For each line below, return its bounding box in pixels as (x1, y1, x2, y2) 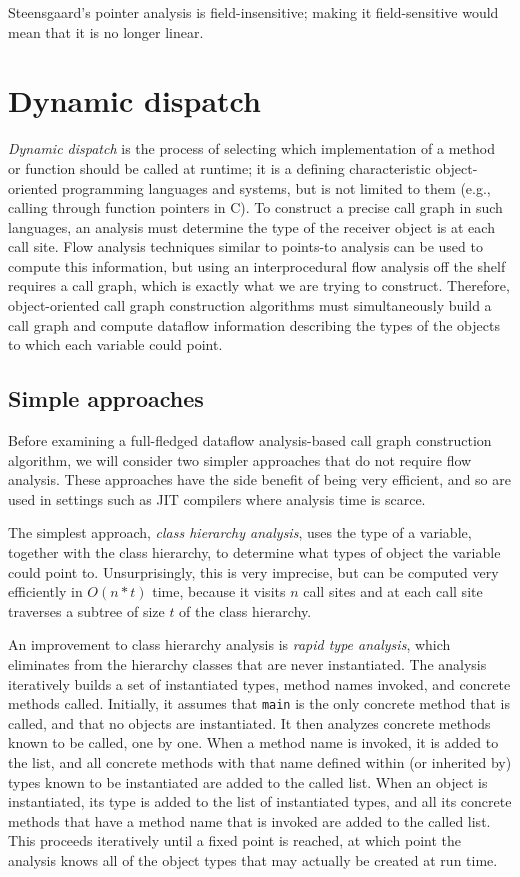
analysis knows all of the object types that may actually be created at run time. (8, 849, 498, 870)
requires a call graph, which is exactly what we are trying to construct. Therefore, (8, 275, 510, 296)
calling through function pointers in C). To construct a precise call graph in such (8, 197, 503, 218)
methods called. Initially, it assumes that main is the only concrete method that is (8, 693, 511, 714)
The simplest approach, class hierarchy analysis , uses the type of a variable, (8, 522, 472, 543)
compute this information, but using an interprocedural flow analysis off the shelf (8, 255, 506, 276)
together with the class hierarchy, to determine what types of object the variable (8, 542, 501, 563)
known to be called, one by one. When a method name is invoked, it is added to (8, 732, 499, 753)
